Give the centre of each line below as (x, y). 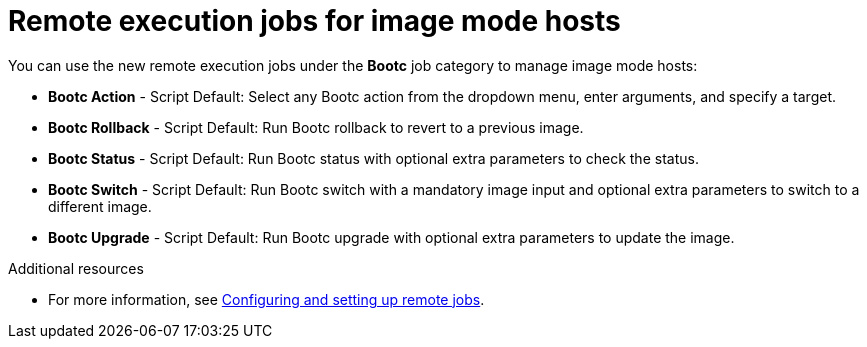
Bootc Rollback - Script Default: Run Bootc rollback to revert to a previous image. (316, 127)
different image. (100, 206)
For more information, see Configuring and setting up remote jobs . (266, 299)
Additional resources (76, 268)
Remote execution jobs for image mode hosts (314, 21)
